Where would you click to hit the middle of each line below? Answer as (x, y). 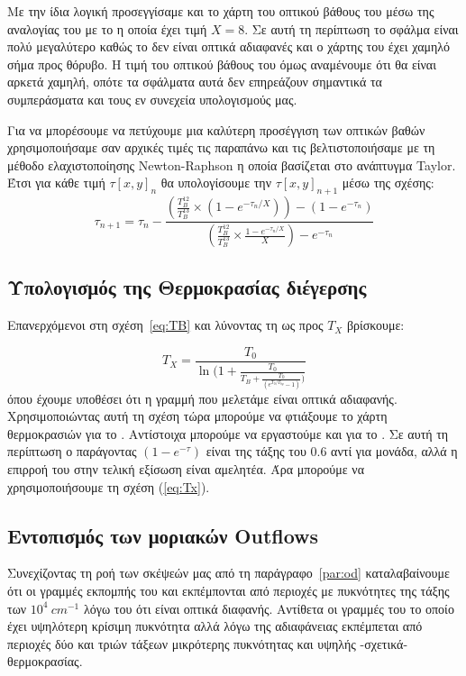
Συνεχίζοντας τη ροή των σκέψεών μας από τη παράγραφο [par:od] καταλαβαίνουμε (228, 573)
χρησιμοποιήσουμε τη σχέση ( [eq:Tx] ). (109, 486)
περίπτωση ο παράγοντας (72, 451)
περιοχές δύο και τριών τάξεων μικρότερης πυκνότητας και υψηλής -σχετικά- (208, 643)
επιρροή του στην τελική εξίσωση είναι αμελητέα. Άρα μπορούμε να (186, 469)
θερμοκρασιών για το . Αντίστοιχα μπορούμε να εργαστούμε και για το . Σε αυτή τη (228, 433)
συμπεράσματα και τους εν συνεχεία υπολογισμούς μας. (152, 99)
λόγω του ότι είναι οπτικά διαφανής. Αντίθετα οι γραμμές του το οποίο (269, 608)
